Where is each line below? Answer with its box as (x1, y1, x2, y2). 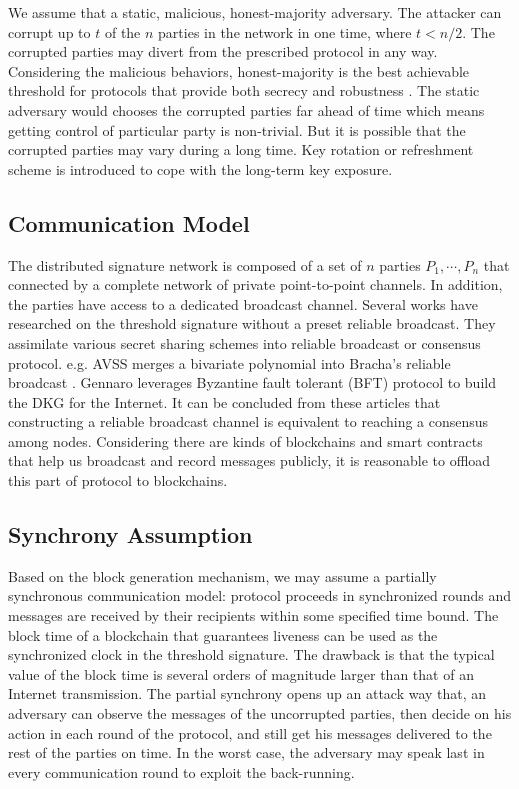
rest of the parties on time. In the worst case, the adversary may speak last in (8, 742, 485, 763)
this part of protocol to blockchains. (8, 470, 228, 491)
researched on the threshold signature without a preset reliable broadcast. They (8, 313, 496, 334)
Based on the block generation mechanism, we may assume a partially (8, 565, 437, 586)
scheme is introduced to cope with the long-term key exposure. (8, 158, 393, 179)
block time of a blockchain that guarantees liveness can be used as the (8, 624, 438, 645)
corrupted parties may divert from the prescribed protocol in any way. (8, 41, 438, 62)
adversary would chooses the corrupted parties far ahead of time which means (8, 99, 485, 120)
